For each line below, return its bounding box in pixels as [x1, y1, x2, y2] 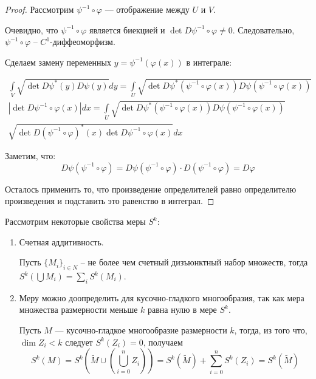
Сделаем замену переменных [5, 55, 111, 68]
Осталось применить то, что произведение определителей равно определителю [5, 182, 297, 195]
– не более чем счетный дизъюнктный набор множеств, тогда [80, 256, 308, 268]
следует [65, 335, 93, 348]
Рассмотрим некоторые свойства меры [5, 215, 146, 228]
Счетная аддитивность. [19, 235, 104, 248]
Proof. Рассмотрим [5, 3, 74, 15]
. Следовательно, [232, 23, 295, 36]
